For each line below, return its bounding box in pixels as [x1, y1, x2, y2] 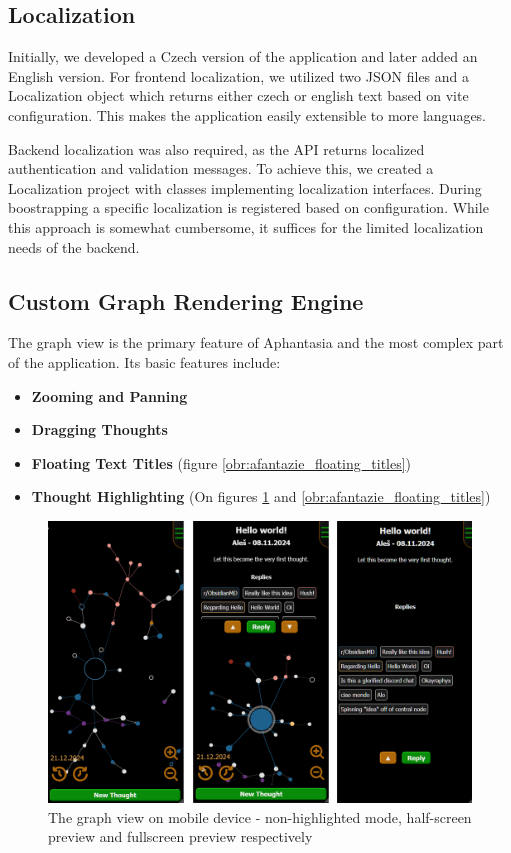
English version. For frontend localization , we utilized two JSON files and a [8, 65, 470, 86]
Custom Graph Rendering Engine [8, 285, 364, 316]
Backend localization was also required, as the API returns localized [8, 138, 425, 159]
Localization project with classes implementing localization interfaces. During [8, 177, 482, 198]
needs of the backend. [8, 236, 140, 257]
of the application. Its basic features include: [8, 351, 281, 372]
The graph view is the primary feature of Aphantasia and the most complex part [8, 332, 504, 353]
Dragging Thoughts [31, 419, 168, 440]
